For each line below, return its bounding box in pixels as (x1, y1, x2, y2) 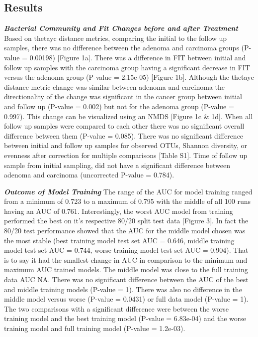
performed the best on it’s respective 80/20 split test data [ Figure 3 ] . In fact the (4, 215, 249, 226)
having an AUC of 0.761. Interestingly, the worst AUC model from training (4, 205, 233, 216)
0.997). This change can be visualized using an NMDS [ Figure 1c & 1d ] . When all (4, 111, 253, 121)
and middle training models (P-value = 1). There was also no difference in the (4, 284, 242, 294)
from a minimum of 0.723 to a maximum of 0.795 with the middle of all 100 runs (4, 196, 251, 206)
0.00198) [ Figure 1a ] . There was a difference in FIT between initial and (29, 52, 246, 62)
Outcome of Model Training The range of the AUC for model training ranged (4, 186, 253, 196)
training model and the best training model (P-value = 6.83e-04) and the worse (4, 313, 246, 324)
